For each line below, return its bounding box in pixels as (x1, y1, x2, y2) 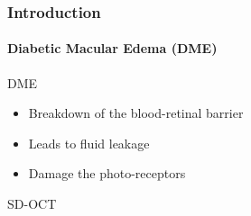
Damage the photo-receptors (28, 164, 186, 183)
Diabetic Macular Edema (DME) (7, 39, 218, 58)
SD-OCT (7, 194, 57, 213)
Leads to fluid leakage (28, 133, 150, 152)
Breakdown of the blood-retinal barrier (28, 103, 244, 122)
